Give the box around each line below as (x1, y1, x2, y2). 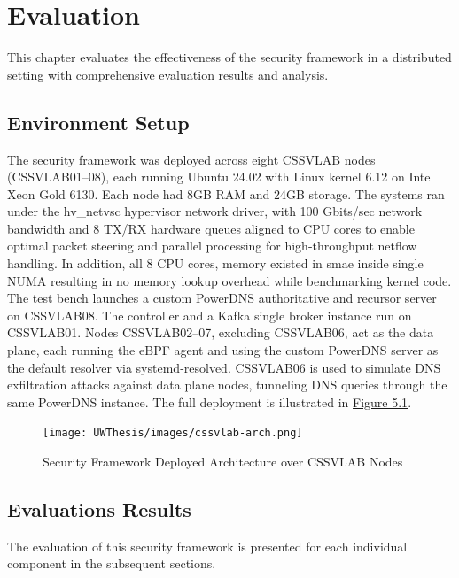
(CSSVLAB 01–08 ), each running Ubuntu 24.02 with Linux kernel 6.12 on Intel (7, 167, 434, 186)
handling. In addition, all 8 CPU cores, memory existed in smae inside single (7, 254, 424, 273)
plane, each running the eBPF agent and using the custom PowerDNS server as (7, 341, 439, 359)
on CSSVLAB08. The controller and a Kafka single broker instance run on (7, 305, 412, 324)
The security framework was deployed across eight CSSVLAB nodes (7, 150, 376, 168)
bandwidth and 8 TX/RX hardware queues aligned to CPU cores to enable (7, 219, 415, 237)
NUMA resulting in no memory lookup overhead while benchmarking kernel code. (7, 271, 452, 289)
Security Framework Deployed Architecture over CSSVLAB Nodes (43, 452, 403, 471)
